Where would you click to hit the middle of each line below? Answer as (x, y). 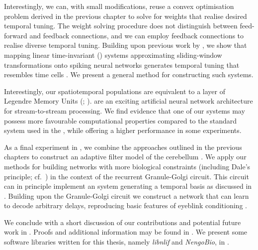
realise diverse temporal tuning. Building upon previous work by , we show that (126, 45)
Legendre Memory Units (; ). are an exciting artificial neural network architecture (129, 101)
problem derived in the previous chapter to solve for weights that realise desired (126, 16)
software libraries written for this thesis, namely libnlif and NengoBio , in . (117, 242)
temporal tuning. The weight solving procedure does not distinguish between (121, 26)
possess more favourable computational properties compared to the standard (121, 120)
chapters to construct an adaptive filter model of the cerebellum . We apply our (125, 157)
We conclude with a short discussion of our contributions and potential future (123, 222)
